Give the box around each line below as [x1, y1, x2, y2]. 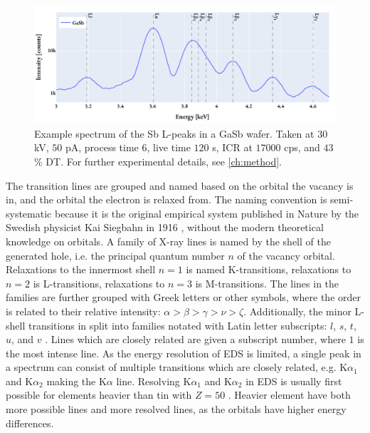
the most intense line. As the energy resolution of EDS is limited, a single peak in [6, 345, 361, 360]
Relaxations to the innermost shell [6, 262, 156, 277]
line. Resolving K [116, 373, 191, 388]
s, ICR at [212, 140, 253, 155]
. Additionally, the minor [243, 303, 351, 318]
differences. [6, 415, 54, 430]
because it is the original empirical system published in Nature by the [54, 205, 359, 220]
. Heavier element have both [228, 387, 351, 402]
